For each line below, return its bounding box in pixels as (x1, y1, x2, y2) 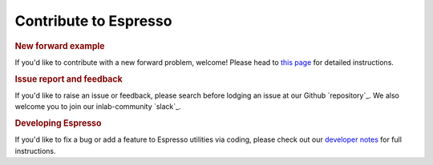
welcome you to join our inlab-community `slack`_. (14, 102, 181, 111)
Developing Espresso (14, 118, 102, 129)
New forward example (14, 40, 105, 51)
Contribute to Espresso (14, 12, 172, 30)
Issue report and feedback (14, 73, 123, 84)
